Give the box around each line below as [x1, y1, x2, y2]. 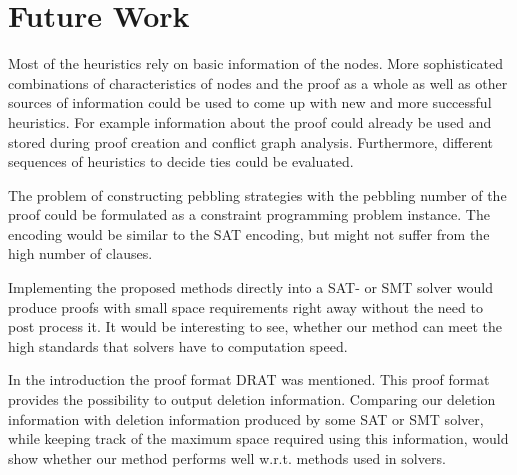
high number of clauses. [8, 243, 153, 264]
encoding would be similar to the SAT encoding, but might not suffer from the [8, 223, 490, 244]
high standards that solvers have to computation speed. [8, 335, 348, 356]
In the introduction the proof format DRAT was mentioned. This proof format [8, 369, 490, 390]
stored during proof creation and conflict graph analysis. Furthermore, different [8, 131, 494, 152]
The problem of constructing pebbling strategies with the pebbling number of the [8, 184, 507, 205]
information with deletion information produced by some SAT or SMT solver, [8, 408, 484, 429]
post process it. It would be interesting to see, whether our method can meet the [8, 316, 502, 337]
